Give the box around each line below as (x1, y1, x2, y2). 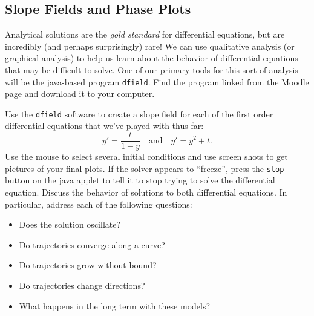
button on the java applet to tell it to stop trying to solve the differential (5, 174, 275, 186)
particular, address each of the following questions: (5, 197, 192, 210)
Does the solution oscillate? (19, 218, 121, 231)
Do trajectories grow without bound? (19, 258, 157, 271)
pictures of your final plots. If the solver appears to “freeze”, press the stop (5, 162, 284, 174)
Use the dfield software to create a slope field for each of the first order (5, 107, 273, 120)
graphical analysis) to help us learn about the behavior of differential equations (5, 51, 298, 64)
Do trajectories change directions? (19, 278, 145, 291)
